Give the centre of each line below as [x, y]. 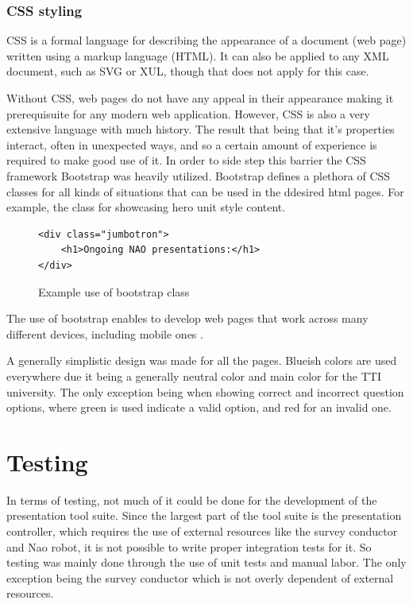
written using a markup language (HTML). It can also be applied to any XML [198, 55]
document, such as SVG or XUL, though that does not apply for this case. [188, 71]
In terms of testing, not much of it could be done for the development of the [192, 499]
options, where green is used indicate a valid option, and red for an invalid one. [199, 407]
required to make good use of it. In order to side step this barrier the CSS [186, 160]
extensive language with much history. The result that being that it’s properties [201, 129]
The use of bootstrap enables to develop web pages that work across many [187, 318]
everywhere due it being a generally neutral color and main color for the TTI [194, 376]
